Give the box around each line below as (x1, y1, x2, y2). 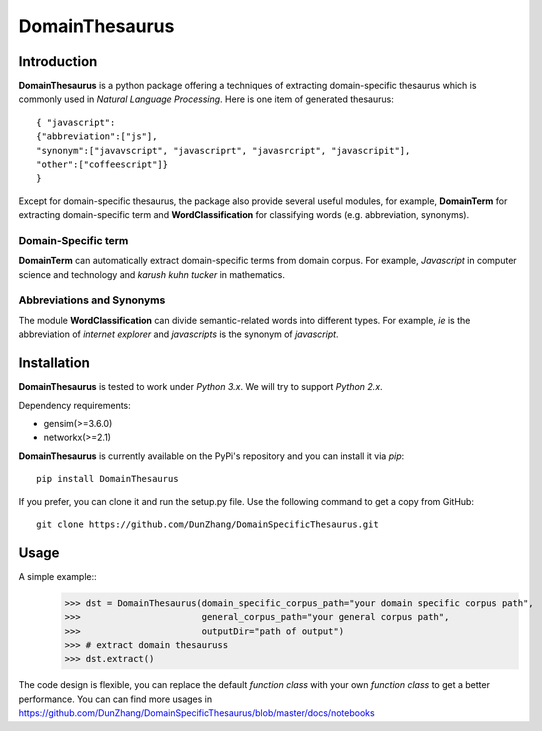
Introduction (18, 53, 98, 70)
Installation (18, 355, 90, 372)
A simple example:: (18, 570, 97, 582)
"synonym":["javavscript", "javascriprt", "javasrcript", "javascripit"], (36, 145, 411, 156)
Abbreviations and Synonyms (18, 293, 166, 307)
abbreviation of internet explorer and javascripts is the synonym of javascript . (18, 328, 339, 340)
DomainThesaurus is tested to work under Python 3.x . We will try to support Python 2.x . (18, 381, 384, 393)
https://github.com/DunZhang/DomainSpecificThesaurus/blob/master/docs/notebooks (18, 707, 375, 719)
